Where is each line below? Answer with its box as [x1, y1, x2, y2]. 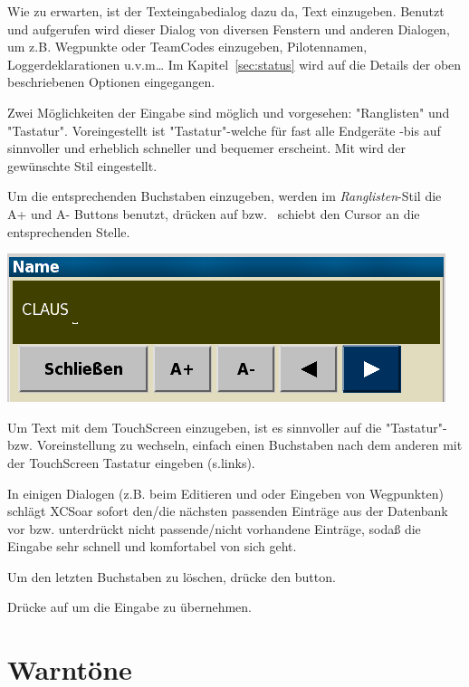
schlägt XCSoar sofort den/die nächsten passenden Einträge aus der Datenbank [7, 501, 448, 520]
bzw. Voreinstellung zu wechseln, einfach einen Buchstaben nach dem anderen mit [7, 435, 463, 454]
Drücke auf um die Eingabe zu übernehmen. [7, 597, 252, 616]
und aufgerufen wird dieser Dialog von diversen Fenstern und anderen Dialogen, [7, 19, 450, 38]
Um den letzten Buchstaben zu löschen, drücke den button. [7, 567, 336, 586]
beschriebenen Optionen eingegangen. [7, 72, 215, 91]
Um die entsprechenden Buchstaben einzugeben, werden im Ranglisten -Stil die [7, 186, 442, 205]
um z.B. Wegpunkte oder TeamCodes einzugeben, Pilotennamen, [7, 37, 368, 56]
